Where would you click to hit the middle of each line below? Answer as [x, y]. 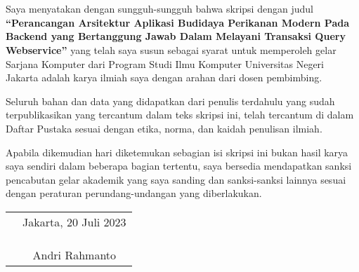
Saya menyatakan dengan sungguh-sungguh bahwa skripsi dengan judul [159, 9]
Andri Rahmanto [74, 254]
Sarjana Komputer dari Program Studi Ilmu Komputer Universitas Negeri [165, 63]
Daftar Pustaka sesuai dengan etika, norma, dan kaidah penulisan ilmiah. [164, 128]
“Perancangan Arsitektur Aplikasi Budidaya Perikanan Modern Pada [177, 22]
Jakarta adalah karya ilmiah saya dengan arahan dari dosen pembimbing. [164, 77]
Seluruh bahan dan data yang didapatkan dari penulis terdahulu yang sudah [170, 101]
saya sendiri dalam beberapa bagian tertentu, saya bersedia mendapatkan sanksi [179, 166]
